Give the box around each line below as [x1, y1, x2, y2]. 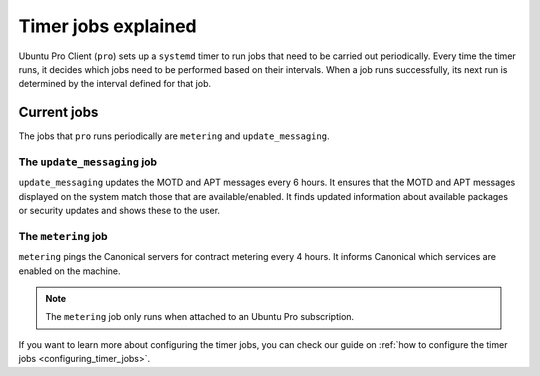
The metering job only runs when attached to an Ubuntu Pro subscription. [45, 311, 355, 323]
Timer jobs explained [18, 15, 197, 37]
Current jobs [18, 104, 99, 121]
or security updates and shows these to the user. [18, 205, 220, 217]
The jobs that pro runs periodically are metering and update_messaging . [18, 130, 330, 142]
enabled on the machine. [18, 265, 121, 277]
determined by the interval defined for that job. [18, 78, 212, 90]
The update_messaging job [18, 155, 157, 169]
